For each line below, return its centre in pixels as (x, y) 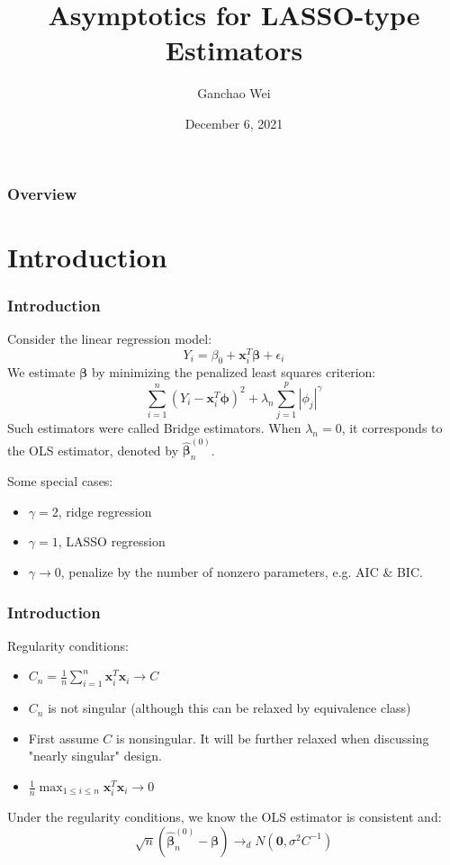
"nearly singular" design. (95, 756)
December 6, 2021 (234, 123)
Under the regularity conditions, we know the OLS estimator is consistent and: (225, 817)
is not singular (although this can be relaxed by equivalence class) (229, 708)
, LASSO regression (112, 541)
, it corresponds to (392, 428)
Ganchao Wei (234, 93)
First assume (63, 738)
